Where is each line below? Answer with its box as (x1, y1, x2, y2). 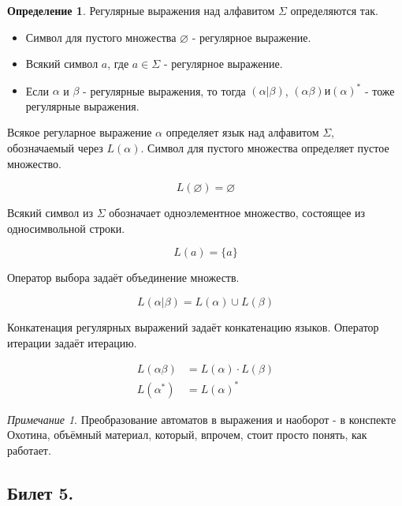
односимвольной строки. (7, 219, 125, 236)
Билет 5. (7, 480, 74, 504)
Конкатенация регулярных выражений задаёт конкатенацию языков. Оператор (7, 319, 379, 335)
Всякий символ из (7, 204, 94, 221)
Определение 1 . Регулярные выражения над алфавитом (7, 2, 275, 18)
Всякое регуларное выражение (7, 124, 152, 141)
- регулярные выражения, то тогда (83, 82, 246, 99)
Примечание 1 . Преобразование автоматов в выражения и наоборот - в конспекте (7, 410, 396, 427)
